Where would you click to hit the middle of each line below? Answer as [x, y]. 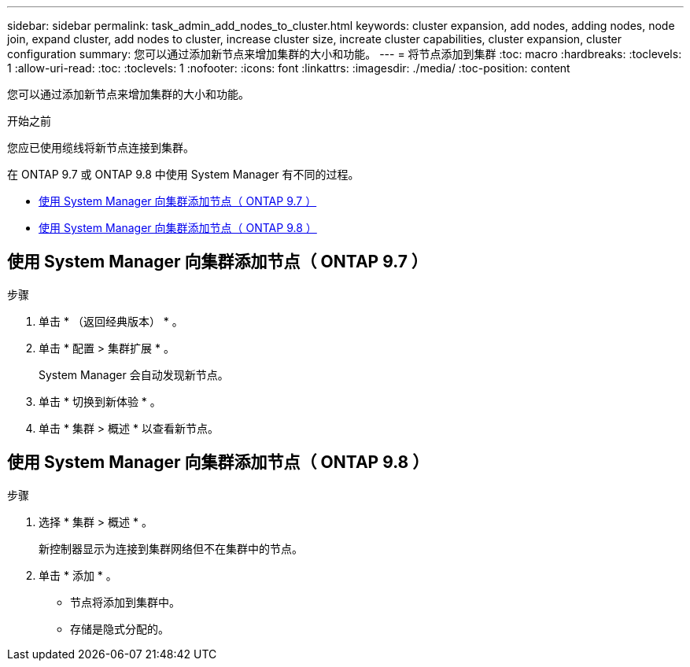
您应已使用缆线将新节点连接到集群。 [101, 147]
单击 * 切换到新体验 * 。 [100, 401]
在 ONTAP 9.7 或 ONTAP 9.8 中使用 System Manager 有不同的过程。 [183, 174]
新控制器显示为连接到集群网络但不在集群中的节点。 [171, 548]
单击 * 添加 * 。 [78, 575]
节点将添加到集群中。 [125, 602]
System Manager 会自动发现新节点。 [134, 374]
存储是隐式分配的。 [120, 628]
